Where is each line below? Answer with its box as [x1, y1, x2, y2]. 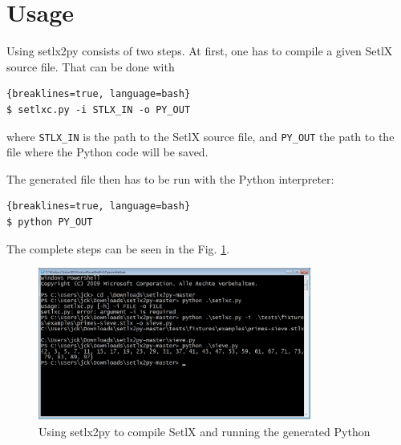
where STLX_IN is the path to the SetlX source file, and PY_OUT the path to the [6, 127, 395, 144]
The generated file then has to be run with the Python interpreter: [6, 170, 334, 187]
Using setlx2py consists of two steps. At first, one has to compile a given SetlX [6, 42, 393, 59]
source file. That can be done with [6, 58, 175, 75]
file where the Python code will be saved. [6, 144, 209, 160]
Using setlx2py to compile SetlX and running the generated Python [38, 423, 371, 439]
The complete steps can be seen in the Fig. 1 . [6, 240, 230, 257]
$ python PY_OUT [6, 216, 93, 228]
